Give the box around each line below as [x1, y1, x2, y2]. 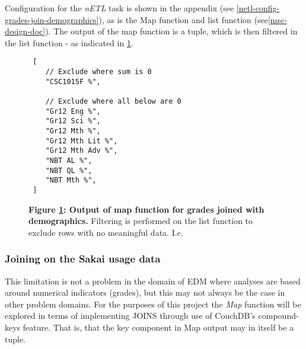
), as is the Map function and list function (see [98, 13, 268, 25]
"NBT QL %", [45, 166, 93, 175]
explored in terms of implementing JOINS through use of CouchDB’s [5, 309, 256, 322]
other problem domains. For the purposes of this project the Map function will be [5, 297, 301, 310]
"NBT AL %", [45, 156, 93, 165]
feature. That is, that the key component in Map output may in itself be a [23, 321, 294, 333]
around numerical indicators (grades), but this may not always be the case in [5, 286, 285, 299]
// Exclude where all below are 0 [45, 97, 181, 105]
